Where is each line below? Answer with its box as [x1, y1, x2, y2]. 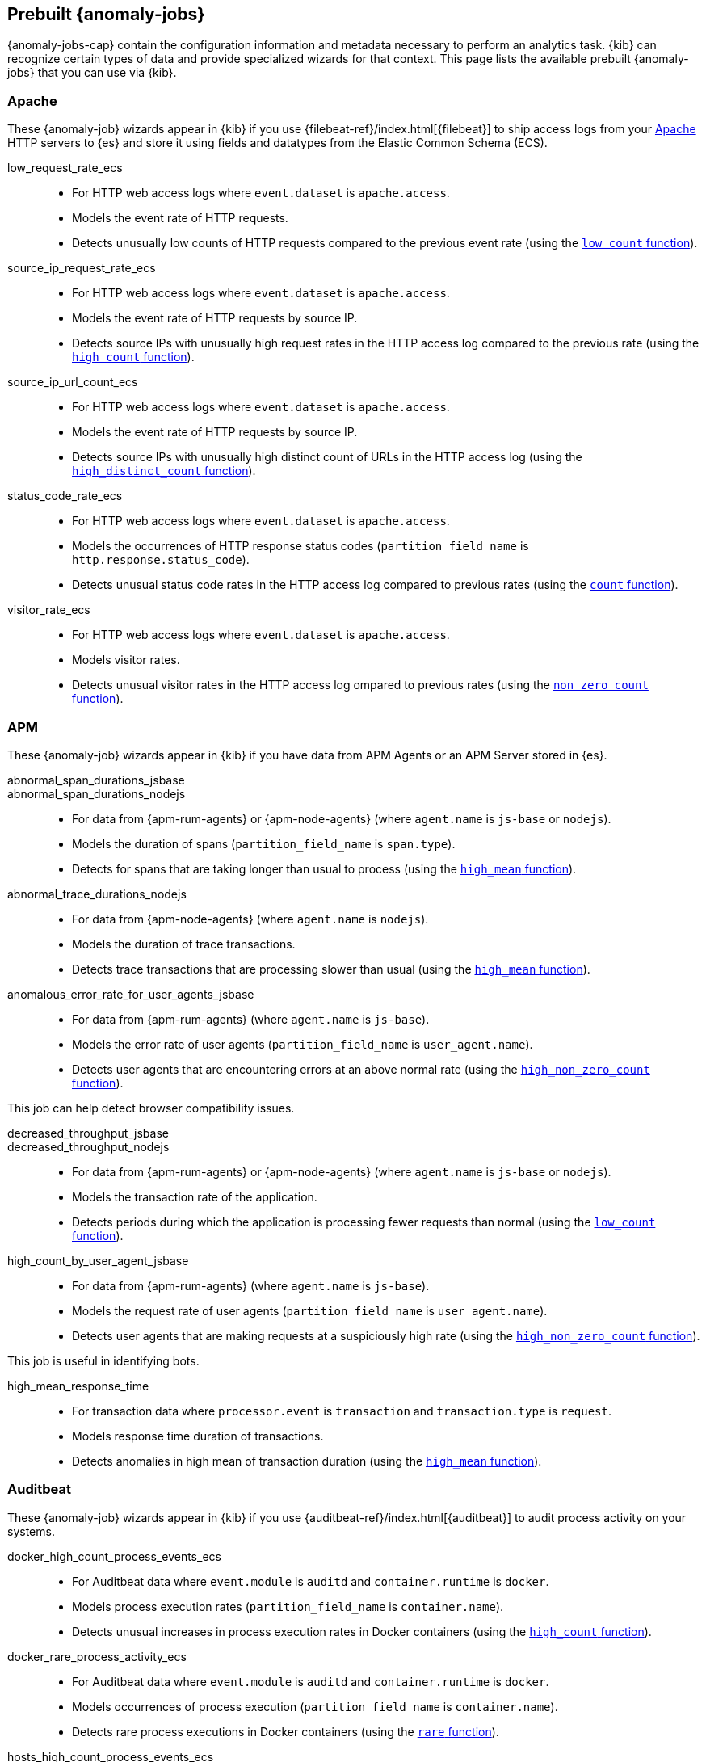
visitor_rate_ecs [7, 603, 90, 617]
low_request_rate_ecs [7, 161, 123, 175]
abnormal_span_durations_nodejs [7, 786, 186, 801]
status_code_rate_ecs [7, 489, 123, 503]
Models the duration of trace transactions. [72, 936, 296, 951]
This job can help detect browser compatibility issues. [7, 1100, 295, 1115]
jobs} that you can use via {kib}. [7, 65, 177, 80]
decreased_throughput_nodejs [7, 1139, 170, 1154]
